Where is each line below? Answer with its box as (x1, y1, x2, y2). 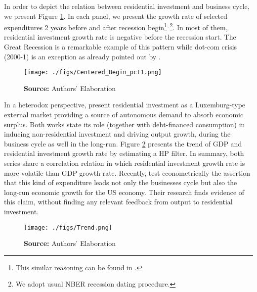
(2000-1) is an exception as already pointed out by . (4, 51, 161, 61)
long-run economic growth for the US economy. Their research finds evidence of (4, 187, 245, 197)
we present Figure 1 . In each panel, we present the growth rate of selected (4, 10, 228, 21)
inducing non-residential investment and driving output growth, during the (4, 129, 231, 139)
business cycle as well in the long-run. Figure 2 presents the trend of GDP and (4, 138, 242, 148)
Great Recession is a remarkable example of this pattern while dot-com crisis (4, 42, 237, 52)
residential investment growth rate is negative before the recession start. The (4, 32, 236, 42)
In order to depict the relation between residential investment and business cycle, (4, 1, 250, 11)
